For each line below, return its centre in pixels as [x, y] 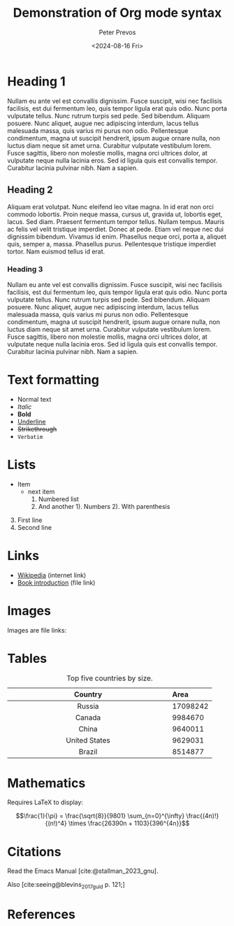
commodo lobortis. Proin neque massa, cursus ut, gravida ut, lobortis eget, [115, 214]
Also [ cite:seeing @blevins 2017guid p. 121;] [66, 885]
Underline [31, 421]
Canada [88, 717]
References [41, 914]
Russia [88, 706]
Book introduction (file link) [56, 582]
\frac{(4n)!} [203, 816]
